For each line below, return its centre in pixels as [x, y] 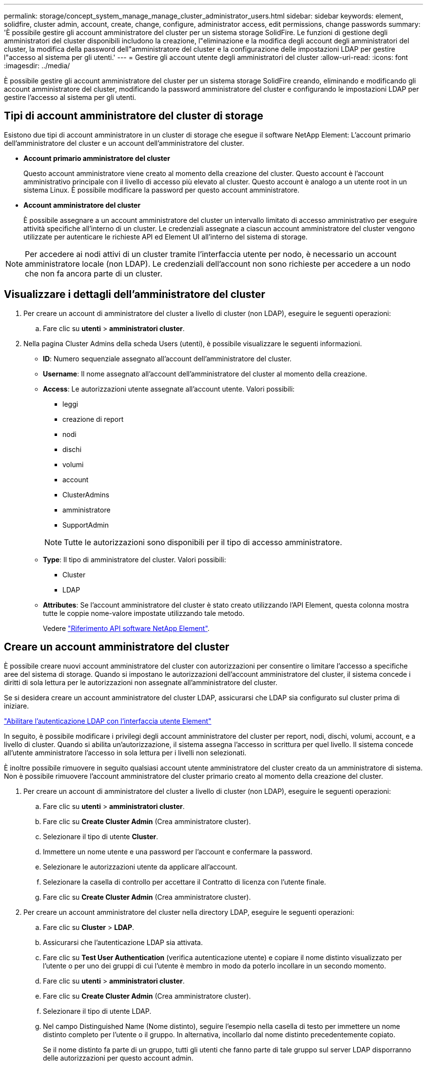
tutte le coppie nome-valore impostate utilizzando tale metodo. [144, 613]
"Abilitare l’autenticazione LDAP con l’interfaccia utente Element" [108, 721]
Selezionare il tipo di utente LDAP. [97, 1011]
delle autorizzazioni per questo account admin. [118, 1058]
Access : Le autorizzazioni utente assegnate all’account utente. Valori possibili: [169, 389]
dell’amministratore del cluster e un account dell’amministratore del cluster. [124, 143]
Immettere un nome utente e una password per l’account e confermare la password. [178, 851]
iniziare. [17, 706]
